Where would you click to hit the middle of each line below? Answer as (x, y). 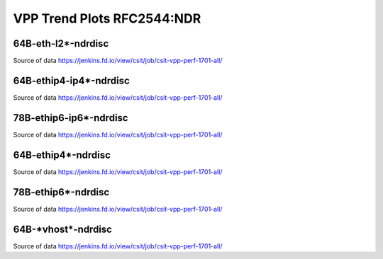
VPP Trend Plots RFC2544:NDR (107, 18)
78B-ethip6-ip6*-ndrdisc (71, 118)
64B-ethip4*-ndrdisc (62, 155)
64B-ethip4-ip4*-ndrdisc (72, 80)
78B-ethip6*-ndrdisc (61, 192)
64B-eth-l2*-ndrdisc (61, 44)
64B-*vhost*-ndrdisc (63, 229)
